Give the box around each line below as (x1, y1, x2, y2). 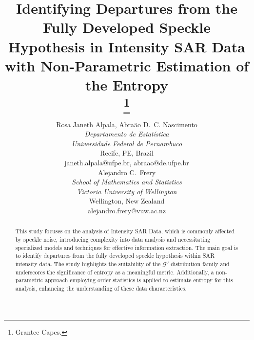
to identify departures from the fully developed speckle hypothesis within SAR (15, 251, 215, 260)
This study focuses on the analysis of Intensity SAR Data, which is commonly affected (15, 227, 235, 235)
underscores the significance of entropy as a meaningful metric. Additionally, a (15, 268, 214, 276)
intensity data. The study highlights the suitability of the (15, 259, 161, 268)
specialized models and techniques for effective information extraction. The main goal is (15, 243, 238, 251)
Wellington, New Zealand (89, 196, 165, 206)
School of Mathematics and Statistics (72, 177, 182, 187)
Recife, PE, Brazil (100, 148, 154, 158)
